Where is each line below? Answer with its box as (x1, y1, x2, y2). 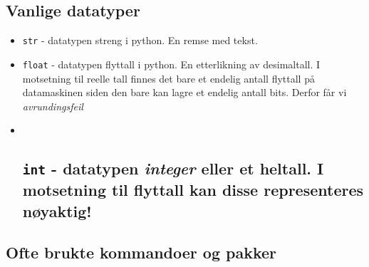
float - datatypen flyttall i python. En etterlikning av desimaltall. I (22, 56, 321, 71)
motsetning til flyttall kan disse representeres (22, 179, 364, 201)
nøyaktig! (22, 199, 92, 221)
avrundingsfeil (22, 98, 83, 113)
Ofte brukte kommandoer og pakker (6, 241, 277, 263)
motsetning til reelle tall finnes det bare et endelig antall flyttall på (22, 70, 315, 85)
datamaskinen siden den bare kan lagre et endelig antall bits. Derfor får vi (22, 85, 347, 100)
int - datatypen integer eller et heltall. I (22, 157, 324, 179)
